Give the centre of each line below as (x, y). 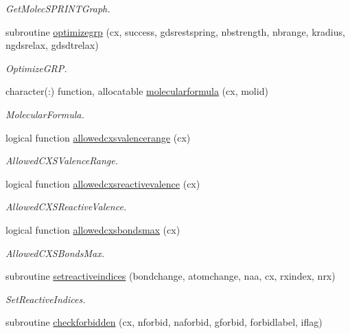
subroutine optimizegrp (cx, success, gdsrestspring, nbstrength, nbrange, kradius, (175, 31)
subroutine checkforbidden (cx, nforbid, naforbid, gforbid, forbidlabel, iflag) (164, 322)
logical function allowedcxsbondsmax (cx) (93, 229)
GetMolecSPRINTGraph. (58, 8)
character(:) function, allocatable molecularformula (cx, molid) (137, 91)
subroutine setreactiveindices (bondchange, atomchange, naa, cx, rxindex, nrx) (171, 276)
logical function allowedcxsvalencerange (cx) (98, 137)
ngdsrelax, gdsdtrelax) (52, 45)
